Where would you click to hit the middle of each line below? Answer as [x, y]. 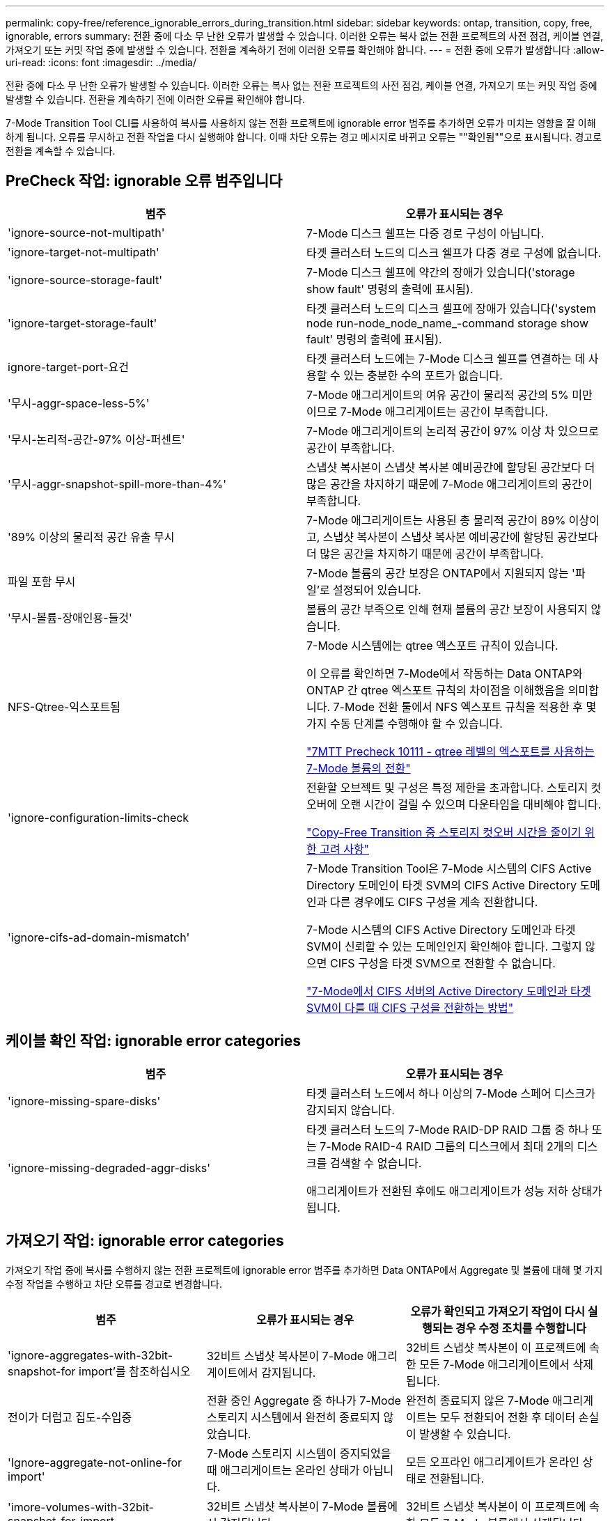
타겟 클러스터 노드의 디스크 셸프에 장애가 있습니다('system [451, 308]
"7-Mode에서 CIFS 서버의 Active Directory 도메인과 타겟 [449, 991]
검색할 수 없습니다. [376, 1163]
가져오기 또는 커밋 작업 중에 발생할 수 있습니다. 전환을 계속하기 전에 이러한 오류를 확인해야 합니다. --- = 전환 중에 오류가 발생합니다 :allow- [305, 50]
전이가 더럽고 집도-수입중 [70, 1417]
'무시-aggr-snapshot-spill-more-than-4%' [117, 484]
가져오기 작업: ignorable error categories [145, 1241]
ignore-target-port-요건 [69, 367]
